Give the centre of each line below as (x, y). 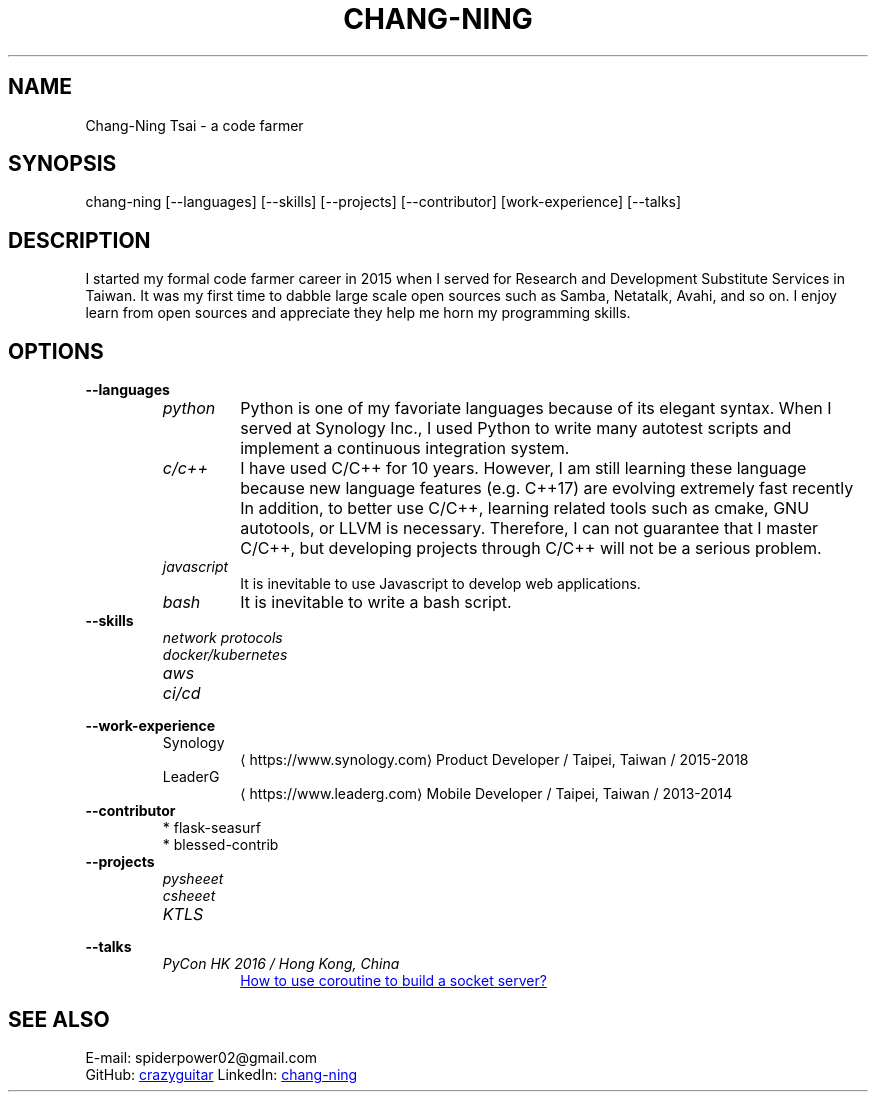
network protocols (222, 638)
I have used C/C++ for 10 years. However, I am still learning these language (523, 468)
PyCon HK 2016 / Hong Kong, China (281, 964)
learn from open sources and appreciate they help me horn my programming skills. (358, 313)
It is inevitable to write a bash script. (376, 602)
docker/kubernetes (225, 655)
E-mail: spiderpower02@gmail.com (201, 1057)
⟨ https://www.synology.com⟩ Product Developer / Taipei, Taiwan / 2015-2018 (494, 760)
